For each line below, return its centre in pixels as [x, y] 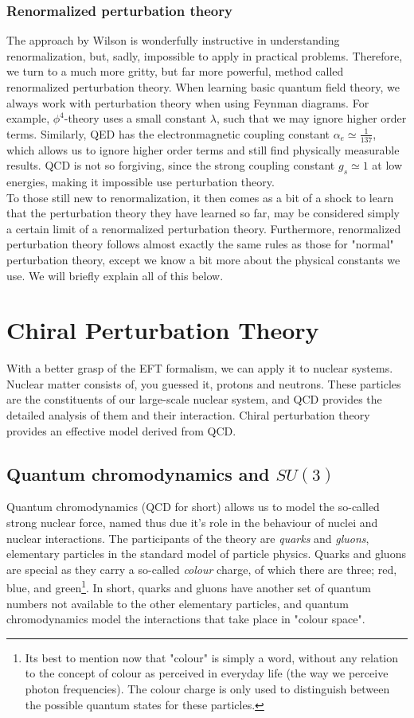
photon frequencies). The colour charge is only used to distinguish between [207, 689]
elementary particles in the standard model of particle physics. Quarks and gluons [206, 554]
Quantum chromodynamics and [138, 473]
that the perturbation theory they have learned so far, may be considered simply [203, 213]
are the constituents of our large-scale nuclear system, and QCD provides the [194, 399]
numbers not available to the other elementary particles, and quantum [178, 603]
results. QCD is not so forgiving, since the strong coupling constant [171, 165]
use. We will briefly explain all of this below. [115, 275]
